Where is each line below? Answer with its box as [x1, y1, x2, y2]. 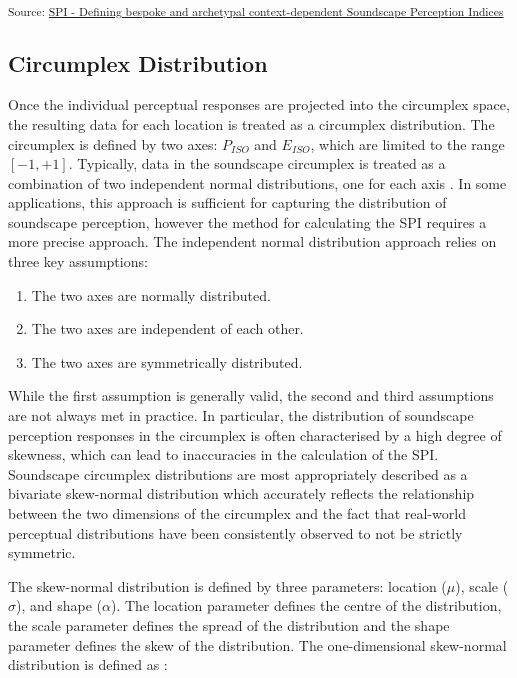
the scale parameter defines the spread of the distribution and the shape [8, 614, 450, 635]
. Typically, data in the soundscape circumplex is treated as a [68, 153, 446, 174]
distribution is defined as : [8, 654, 168, 675]
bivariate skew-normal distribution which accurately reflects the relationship [8, 483, 475, 504]
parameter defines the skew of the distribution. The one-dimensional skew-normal [8, 634, 507, 655]
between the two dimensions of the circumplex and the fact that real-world [8, 503, 466, 524]
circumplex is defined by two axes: [8, 133, 218, 154]
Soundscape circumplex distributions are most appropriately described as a [8, 463, 468, 484]
